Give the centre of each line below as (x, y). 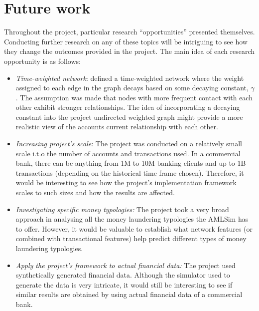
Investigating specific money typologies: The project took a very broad (122, 209)
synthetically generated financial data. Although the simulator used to (123, 275)
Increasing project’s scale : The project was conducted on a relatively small (129, 144)
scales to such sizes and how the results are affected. (95, 192)
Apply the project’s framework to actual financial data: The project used (126, 265)
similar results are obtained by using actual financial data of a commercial (129, 294)
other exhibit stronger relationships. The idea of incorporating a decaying (128, 107)
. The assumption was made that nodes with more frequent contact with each (134, 97)
